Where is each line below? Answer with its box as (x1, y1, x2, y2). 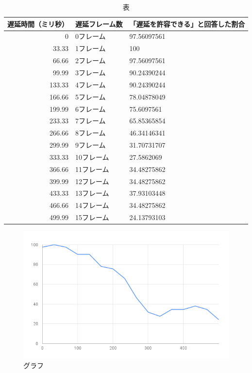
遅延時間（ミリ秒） (7, 18, 68, 29)
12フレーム (75, 176, 109, 186)
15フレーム (75, 212, 109, 222)
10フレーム (75, 152, 109, 162)
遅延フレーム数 (75, 18, 123, 29)
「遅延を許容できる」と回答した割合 (129, 18, 245, 29)
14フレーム (75, 200, 109, 210)
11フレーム (75, 164, 109, 174)
